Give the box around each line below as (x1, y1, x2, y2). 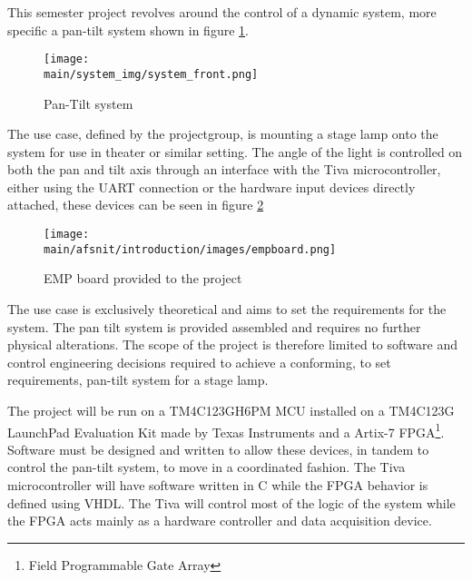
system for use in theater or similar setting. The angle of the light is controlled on (7, 142, 463, 161)
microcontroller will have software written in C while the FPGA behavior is (7, 475, 428, 494)
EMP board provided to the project (44, 269, 242, 288)
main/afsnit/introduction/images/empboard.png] (44, 242, 337, 256)
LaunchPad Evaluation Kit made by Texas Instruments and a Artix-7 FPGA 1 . (7, 419, 445, 441)
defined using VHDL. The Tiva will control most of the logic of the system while (7, 493, 456, 512)
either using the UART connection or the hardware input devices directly (7, 177, 416, 196)
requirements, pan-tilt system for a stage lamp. (7, 370, 269, 389)
